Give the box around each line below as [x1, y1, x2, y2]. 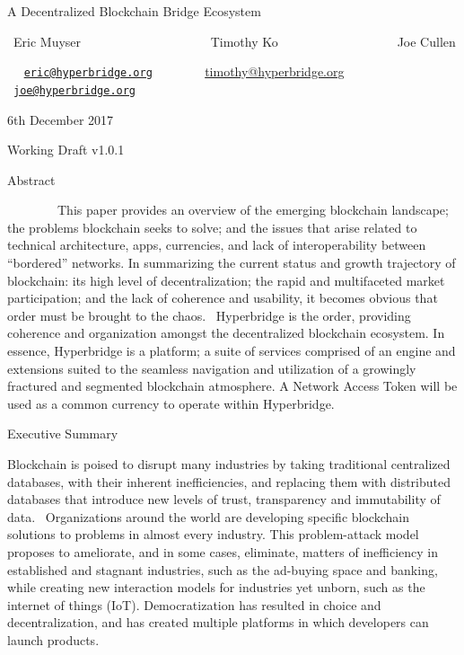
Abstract [7, 170, 56, 189]
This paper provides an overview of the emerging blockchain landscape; [57, 200, 449, 219]
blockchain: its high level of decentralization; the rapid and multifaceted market [7, 270, 445, 289]
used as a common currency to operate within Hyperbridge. [7, 394, 335, 412]
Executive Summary [7, 424, 118, 443]
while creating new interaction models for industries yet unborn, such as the [7, 578, 425, 597]
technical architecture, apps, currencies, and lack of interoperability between [7, 235, 426, 254]
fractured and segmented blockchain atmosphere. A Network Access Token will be [7, 376, 458, 395]
